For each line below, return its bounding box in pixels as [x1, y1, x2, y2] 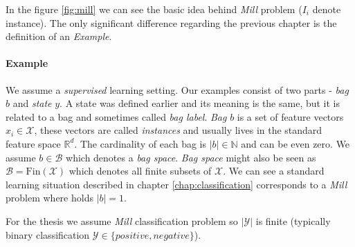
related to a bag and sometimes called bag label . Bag [6, 109, 227, 123]
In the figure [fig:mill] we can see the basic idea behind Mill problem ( [6, 2, 302, 16]
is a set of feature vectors [237, 109, 344, 123]
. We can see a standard [223, 164, 325, 178]
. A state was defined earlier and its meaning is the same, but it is [60, 96, 340, 110]
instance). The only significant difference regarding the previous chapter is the [6, 15, 337, 30]
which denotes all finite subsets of [69, 164, 212, 178]
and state [12, 96, 52, 110]
